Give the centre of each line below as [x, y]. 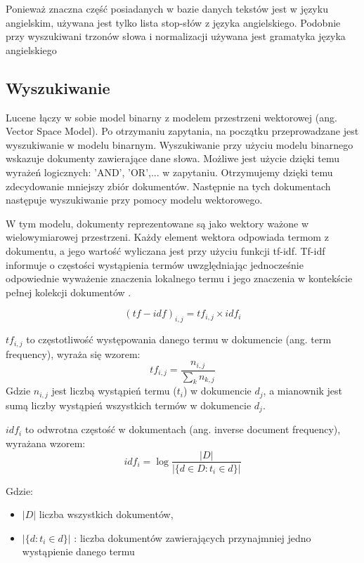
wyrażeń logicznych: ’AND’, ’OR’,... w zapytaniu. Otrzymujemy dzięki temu [169, 172]
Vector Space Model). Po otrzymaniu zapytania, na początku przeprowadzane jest [182, 131]
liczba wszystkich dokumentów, [106, 514]
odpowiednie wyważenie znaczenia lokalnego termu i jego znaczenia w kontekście [179, 278]
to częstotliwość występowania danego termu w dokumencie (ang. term [179, 339]
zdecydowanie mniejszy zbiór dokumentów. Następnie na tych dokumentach [168, 186]
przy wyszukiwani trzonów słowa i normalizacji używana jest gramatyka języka [176, 36]
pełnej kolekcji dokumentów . [69, 292]
